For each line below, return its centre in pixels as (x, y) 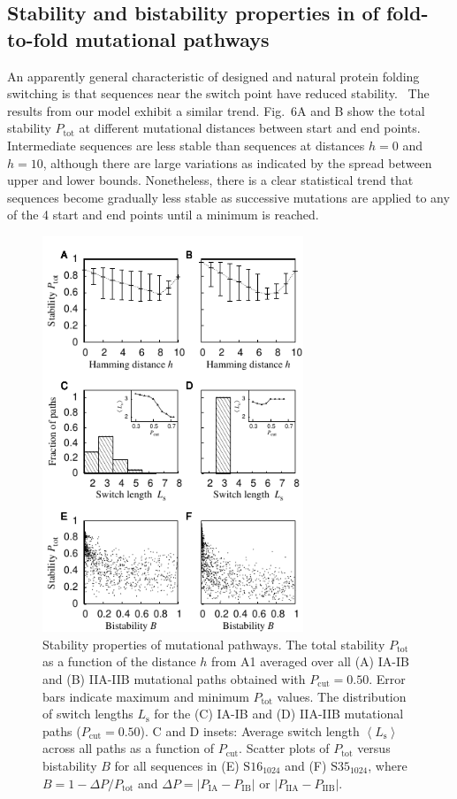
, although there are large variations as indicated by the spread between (237, 162)
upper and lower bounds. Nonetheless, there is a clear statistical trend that (210, 180)
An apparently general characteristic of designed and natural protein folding (213, 76)
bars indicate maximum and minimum (146, 696)
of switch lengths (88, 714)
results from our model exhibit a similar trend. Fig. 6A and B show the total (216, 110)
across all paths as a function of (129, 748)
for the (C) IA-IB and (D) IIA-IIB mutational (279, 714)
